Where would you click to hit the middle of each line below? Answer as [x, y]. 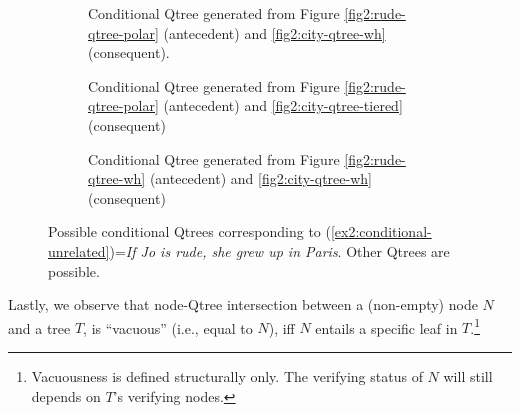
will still [468, 375]
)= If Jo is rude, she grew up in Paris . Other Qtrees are [279, 250]
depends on [66, 395]
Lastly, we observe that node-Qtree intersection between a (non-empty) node [243, 304]
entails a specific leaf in [386, 327]
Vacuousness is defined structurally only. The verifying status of [227, 375]
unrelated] [79, 250]
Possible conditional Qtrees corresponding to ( [189, 231]
